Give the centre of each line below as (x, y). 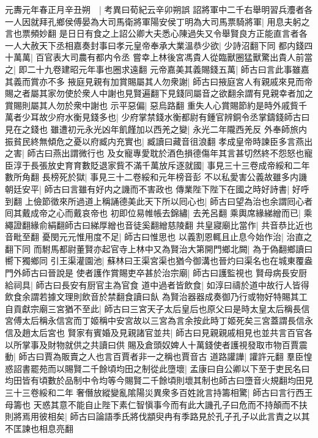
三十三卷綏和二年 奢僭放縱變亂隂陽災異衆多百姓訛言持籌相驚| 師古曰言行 (150, 392)
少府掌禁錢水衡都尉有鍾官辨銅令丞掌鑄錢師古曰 (216, 117)
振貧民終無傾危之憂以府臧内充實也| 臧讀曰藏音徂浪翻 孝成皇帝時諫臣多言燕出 (159, 141)
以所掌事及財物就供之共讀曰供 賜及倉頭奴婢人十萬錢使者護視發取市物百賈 (152, 344)
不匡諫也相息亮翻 (39, 428)
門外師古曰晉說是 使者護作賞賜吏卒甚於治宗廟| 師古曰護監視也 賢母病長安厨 (156, 273)
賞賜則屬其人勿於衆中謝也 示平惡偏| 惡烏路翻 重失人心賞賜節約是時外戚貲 (152, 105)
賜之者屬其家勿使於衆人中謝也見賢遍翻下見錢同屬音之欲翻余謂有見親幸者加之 (159, 93)
